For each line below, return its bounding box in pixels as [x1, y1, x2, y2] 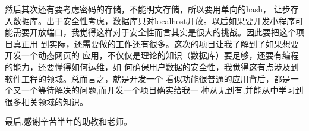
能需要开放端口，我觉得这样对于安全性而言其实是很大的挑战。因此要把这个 [5, 26, 296, 38]
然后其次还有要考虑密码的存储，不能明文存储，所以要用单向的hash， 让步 [5, 3, 291, 15]
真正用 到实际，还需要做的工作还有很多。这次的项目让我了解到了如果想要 [12, 37, 299, 50]
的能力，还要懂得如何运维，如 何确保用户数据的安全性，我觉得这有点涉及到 [5, 60, 299, 73]
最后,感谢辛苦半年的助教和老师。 [5, 115, 132, 127]
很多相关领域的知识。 [5, 95, 88, 107]
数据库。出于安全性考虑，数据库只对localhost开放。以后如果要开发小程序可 [12, 14, 304, 27]
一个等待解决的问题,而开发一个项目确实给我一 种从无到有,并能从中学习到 [21, 84, 304, 96]
